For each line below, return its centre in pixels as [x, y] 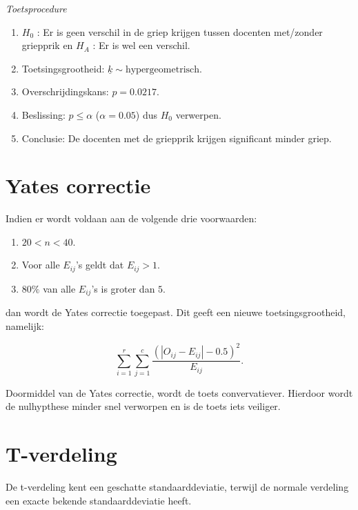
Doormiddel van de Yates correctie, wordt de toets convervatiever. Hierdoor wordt [179, 392]
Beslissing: [43, 114]
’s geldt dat [100, 265]
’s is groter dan [123, 288]
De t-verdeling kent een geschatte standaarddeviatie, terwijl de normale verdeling [177, 487]
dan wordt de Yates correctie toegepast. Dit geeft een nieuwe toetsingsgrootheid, [176, 312]
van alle [59, 288]
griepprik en [47, 45]
